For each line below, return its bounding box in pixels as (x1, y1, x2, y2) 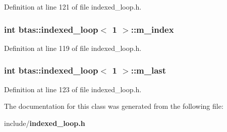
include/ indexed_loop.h (4, 117, 85, 128)
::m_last (131, 64, 166, 77)
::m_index (131, 23, 174, 35)
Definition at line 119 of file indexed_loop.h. (4, 42, 142, 53)
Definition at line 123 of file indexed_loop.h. (4, 84, 142, 94)
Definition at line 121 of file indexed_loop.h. (4, 2, 142, 12)
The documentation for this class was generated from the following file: (4, 101, 223, 111)
